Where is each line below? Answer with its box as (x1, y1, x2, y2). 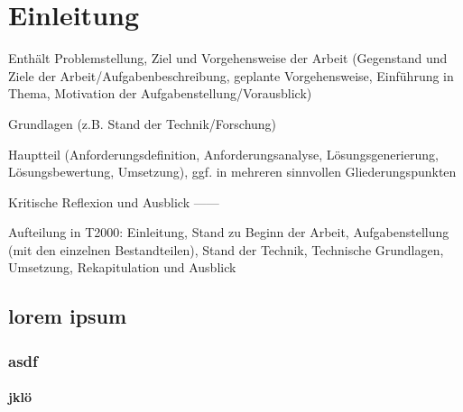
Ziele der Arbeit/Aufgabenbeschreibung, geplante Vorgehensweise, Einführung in (8, 66, 454, 85)
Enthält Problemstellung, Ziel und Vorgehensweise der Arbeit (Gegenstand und (8, 49, 448, 68)
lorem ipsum (8, 302, 127, 330)
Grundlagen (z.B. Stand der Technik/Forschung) (8, 114, 277, 133)
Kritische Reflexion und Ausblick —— (8, 192, 219, 211)
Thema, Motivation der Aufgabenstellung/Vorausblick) (8, 84, 312, 103)
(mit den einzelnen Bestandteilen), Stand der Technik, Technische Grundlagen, (8, 240, 444, 259)
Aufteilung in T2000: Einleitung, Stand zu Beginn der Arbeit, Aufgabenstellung (8, 223, 449, 242)
